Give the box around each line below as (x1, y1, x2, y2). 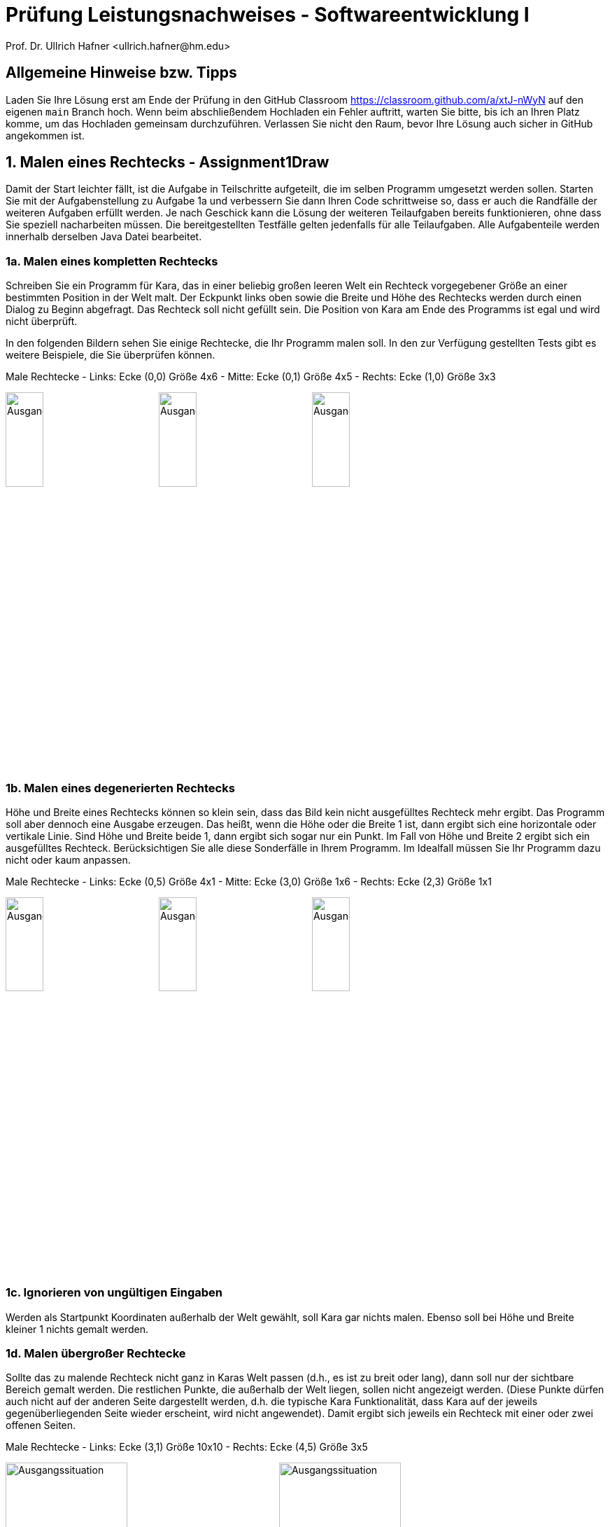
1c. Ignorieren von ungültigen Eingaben (6, 1285, 223, 1300)
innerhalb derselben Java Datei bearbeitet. (6, 230, 202, 243)
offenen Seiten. (6, 1419, 76, 1432)
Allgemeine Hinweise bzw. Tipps (6, 64, 237, 82)
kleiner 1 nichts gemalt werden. (6, 1322, 149, 1335)
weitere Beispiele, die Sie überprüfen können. (6, 349, 215, 361)
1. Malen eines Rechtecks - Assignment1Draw (6, 153, 329, 172)
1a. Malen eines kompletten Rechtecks (6, 254, 218, 268)
